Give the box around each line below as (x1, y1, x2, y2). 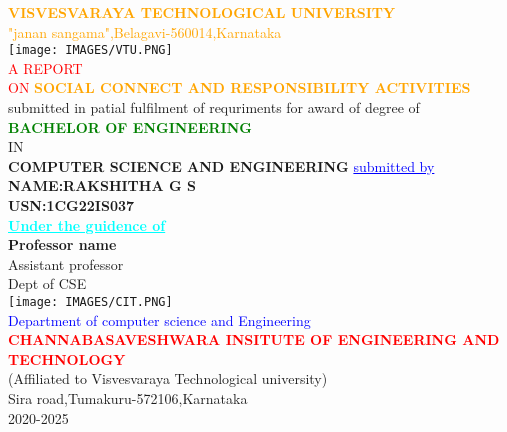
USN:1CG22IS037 (8, 195, 135, 215)
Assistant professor (8, 253, 124, 274)
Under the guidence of (8, 214, 166, 235)
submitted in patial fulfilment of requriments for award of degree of (8, 97, 420, 118)
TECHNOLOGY (8, 348, 126, 369)
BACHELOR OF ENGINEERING (8, 116, 252, 137)
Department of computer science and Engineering (8, 309, 311, 330)
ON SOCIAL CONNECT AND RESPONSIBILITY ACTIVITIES (8, 77, 471, 98)
